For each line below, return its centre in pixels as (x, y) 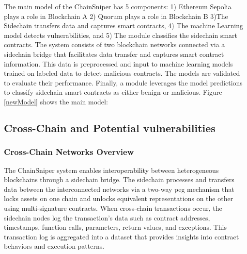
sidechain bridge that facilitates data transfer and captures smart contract (114, 54)
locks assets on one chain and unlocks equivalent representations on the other (119, 198)
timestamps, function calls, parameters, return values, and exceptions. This (115, 227)
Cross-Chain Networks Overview (69, 152)
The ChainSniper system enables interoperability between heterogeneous (111, 170)
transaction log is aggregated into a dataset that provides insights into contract (122, 236)
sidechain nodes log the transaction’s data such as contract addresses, (107, 217)
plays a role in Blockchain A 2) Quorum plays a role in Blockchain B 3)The (116, 16)
